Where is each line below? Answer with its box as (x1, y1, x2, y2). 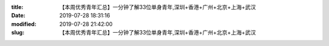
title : (11, 4, 24, 10)
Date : (11, 12, 26, 19)
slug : (11, 29, 24, 36)
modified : (11, 20, 37, 27)
